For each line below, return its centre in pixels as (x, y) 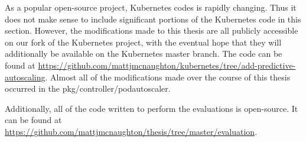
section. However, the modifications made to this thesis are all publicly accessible (152, 30)
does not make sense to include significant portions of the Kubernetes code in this (153, 19)
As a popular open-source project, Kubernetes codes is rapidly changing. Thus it (151, 7)
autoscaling (25, 77)
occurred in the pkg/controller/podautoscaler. (88, 88)
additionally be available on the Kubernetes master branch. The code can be (144, 54)
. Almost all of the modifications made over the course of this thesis (168, 77)
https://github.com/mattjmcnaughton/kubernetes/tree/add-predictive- (167, 65)
